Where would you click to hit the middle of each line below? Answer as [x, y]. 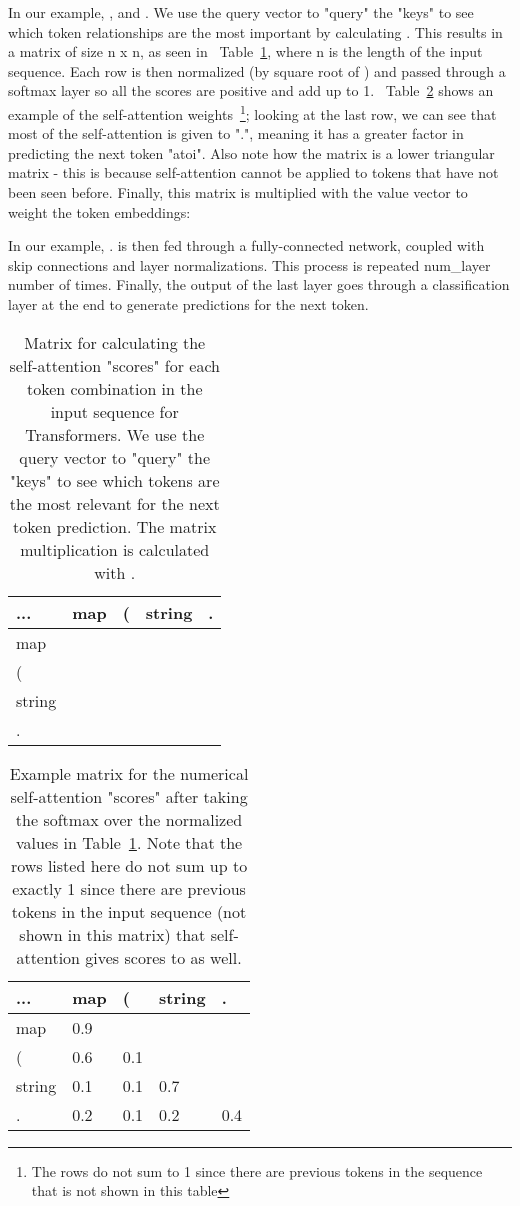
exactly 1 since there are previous [129, 888]
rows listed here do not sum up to [129, 865]
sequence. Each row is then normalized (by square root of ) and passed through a [257, 70]
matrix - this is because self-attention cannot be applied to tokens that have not [253, 172]
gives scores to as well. [163, 957]
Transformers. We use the [115, 434]
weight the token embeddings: [99, 211]
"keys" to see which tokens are [114, 480]
